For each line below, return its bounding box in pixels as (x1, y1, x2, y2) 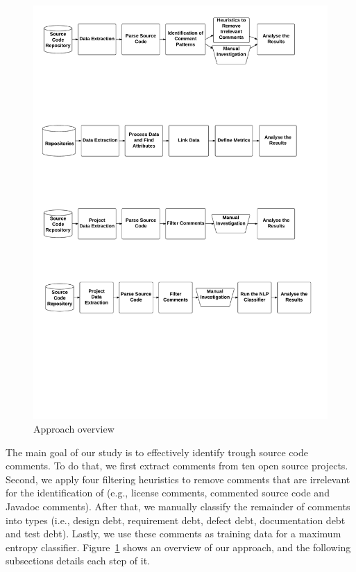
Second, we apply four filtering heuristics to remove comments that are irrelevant (6, 471, 350, 486)
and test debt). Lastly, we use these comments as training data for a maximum (6, 526, 341, 541)
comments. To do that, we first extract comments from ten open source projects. (6, 458, 348, 473)
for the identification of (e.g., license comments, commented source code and (6, 485, 330, 500)
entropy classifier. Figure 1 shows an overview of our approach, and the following (6, 539, 351, 554)
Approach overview (33, 421, 115, 435)
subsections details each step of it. (6, 553, 151, 568)
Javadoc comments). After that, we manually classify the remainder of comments (6, 499, 350, 513)
